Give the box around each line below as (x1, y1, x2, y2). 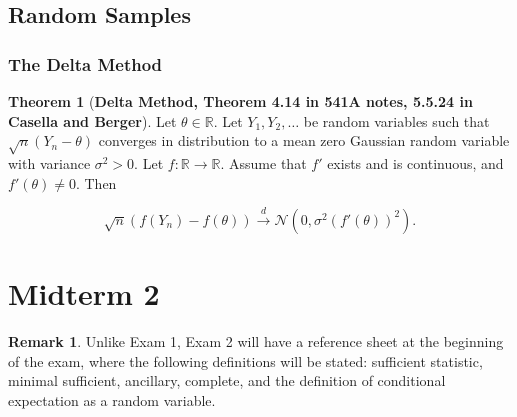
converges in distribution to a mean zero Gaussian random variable (98, 130, 510, 151)
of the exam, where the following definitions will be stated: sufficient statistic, (8, 350, 483, 371)
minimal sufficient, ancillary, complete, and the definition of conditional (8, 370, 446, 391)
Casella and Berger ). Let (8, 110, 177, 131)
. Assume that (220, 152, 307, 173)
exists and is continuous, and (327, 152, 504, 173)
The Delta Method (8, 51, 163, 76)
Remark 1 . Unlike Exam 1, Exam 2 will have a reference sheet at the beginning (8, 331, 504, 352)
